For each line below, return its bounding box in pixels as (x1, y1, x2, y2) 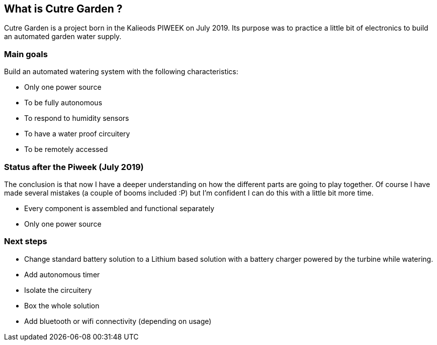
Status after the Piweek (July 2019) (4, 161, 144, 172)
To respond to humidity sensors (24, 114, 129, 123)
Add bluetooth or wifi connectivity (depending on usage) (24, 316, 212, 325)
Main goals (4, 49, 48, 59)
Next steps (4, 236, 47, 247)
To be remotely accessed (24, 145, 108, 154)
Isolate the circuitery (24, 285, 92, 294)
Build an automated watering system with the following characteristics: (4, 67, 238, 76)
